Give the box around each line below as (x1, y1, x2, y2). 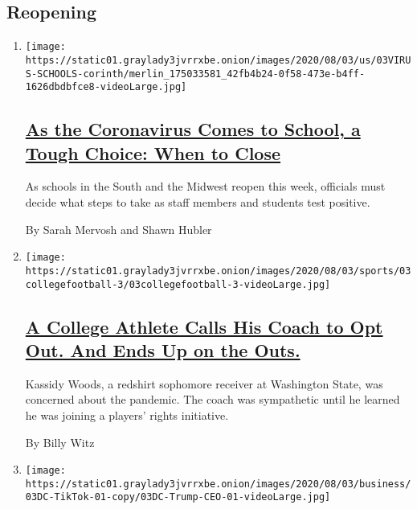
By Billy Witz (25, 433, 95, 450)
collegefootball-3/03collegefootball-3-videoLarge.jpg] (25, 278, 331, 290)
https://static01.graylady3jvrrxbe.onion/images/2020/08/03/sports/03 (25, 265, 411, 277)
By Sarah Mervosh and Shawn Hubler (25, 220, 212, 237)
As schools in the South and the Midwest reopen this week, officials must (25, 178, 386, 195)
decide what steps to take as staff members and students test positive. (25, 194, 370, 211)
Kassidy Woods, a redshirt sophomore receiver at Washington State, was (25, 375, 383, 392)
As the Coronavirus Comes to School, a (25, 117, 361, 142)
